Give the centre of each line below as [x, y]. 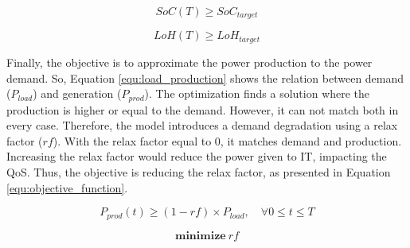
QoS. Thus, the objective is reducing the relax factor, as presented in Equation [199, 171]
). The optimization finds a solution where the [257, 93]
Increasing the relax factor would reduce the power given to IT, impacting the [197, 156]
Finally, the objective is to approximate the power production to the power [189, 62]
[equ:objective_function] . [67, 187]
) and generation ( [77, 93]
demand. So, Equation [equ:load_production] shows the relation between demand [205, 77]
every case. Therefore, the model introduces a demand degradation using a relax [202, 125]
